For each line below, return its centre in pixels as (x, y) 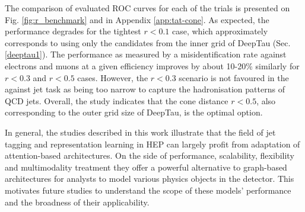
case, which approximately (220, 31)
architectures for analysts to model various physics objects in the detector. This (150, 179)
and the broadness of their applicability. (77, 202)
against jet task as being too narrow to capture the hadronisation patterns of (145, 89)
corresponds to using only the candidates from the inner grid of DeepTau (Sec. (148, 42)
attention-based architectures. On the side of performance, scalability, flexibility (150, 155)
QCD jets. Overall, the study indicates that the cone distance (117, 100)
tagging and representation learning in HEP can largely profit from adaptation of (152, 144)
